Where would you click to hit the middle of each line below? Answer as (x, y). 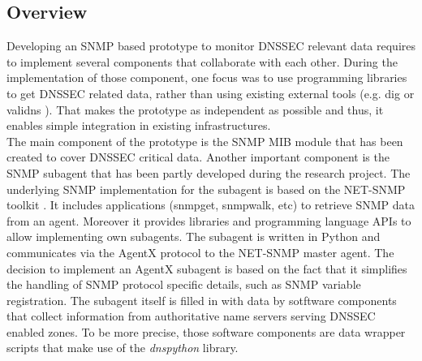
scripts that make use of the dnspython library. (123, 348)
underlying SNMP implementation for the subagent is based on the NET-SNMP (206, 189)
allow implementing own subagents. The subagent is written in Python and (194, 236)
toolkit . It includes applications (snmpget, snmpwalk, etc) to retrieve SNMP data (211, 205)
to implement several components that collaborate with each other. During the (202, 61)
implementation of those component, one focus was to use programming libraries (207, 77)
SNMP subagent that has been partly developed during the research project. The (209, 172)
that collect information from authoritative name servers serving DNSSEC (191, 316)
